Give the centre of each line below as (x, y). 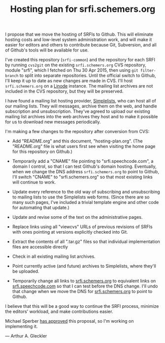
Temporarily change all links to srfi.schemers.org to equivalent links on (84, 281)
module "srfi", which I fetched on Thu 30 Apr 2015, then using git (72, 70)
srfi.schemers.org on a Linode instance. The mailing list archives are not (79, 86)
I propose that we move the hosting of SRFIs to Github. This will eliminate (79, 34)
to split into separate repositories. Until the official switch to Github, (88, 76)
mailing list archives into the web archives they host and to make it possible (82, 117)
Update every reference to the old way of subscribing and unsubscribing (86, 192)
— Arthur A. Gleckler (26, 336)
